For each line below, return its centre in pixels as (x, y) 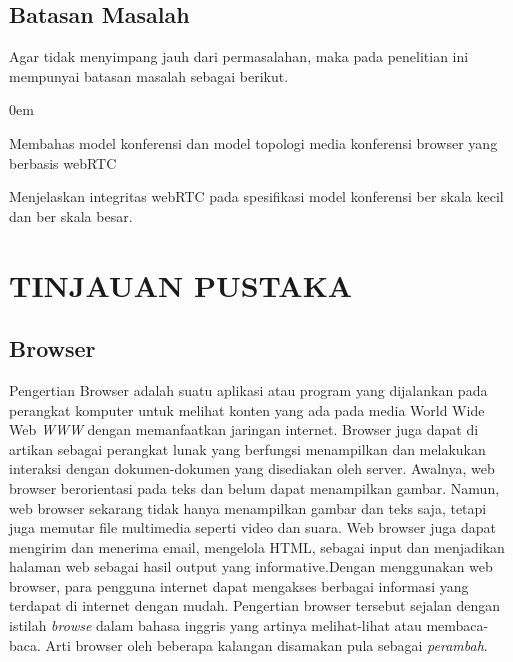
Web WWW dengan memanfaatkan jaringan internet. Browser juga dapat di (244, 429)
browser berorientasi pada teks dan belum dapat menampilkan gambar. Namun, (254, 487)
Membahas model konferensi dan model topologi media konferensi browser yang (253, 142)
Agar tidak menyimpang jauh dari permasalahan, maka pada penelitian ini (239, 56)
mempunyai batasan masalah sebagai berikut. (149, 75)
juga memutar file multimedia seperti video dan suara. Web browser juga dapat (252, 527)
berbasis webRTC (63, 162)
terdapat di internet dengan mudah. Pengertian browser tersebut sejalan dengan (255, 605)
